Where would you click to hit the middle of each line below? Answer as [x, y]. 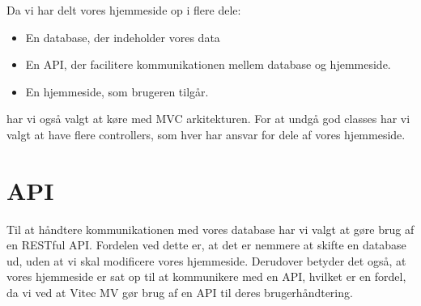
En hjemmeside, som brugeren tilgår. [117, 91]
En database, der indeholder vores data [123, 37]
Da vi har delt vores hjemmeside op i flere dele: [124, 10]
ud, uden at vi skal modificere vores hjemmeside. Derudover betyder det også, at [206, 260]
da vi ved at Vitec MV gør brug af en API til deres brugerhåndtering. [180, 293]
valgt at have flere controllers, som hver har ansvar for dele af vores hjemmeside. [206, 134]
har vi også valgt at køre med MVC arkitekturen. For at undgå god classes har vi [208, 119]
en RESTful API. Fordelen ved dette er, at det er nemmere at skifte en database [206, 245]
